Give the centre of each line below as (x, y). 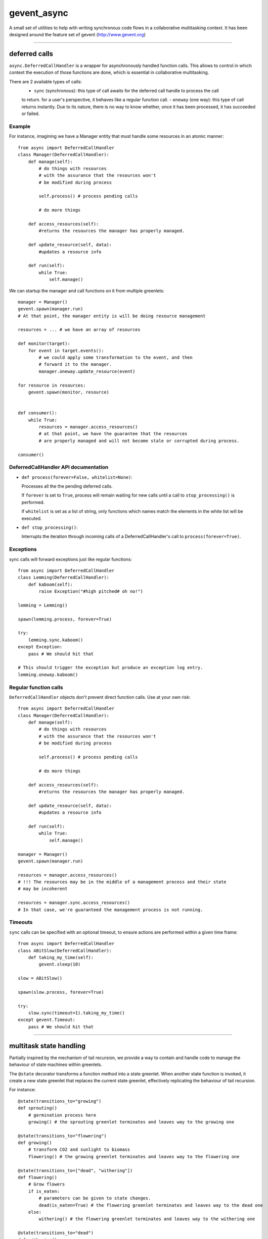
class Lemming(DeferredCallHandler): (64, 578)
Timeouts (21, 922)
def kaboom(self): (50, 584)
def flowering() (38, 1178)
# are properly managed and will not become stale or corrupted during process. (139, 441)
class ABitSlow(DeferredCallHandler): (65, 951)
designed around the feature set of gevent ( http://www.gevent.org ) (77, 34)
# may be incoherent (43, 889)
